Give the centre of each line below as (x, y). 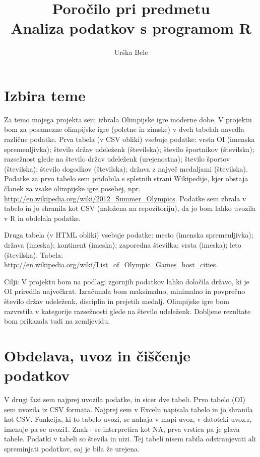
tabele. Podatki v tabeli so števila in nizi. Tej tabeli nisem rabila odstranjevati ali (130, 439)
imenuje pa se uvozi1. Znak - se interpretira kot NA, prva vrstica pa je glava (122, 429)
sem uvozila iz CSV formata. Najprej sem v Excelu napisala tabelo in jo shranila (128, 409)
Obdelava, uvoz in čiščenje (97, 355)
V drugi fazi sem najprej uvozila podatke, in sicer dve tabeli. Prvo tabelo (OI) (125, 399)
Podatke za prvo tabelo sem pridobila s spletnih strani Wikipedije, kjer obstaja (126, 178)
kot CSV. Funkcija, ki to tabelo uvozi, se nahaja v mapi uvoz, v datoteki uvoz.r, (128, 419)
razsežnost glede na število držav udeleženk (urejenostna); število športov (117, 159)
